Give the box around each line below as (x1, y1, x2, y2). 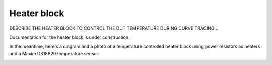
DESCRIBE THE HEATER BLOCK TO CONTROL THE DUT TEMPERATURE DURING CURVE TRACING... (9, 25, 219, 31)
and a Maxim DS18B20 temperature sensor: (9, 50, 100, 56)
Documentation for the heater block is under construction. (9, 34, 130, 40)
